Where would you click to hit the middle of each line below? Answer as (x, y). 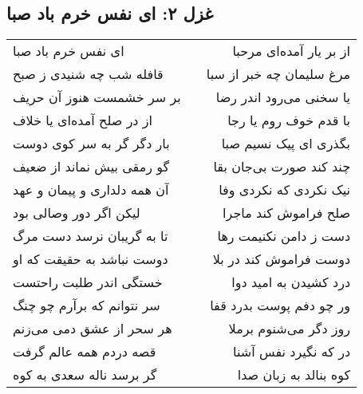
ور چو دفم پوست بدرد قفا (280, 305)
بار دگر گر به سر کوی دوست (91, 144)
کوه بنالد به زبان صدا (294, 375)
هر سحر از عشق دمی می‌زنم (93, 329)
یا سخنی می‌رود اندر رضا (283, 97)
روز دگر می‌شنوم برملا (290, 329)
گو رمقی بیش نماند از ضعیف (91, 167)
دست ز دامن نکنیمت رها (284, 236)
